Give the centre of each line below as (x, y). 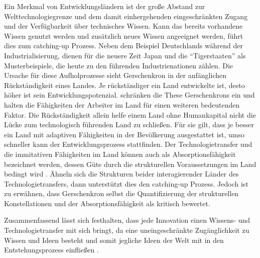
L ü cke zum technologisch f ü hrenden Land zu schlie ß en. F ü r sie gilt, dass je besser (129, 124)
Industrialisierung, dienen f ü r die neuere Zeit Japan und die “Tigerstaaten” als (125, 55)
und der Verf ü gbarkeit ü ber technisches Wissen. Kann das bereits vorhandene (123, 26)
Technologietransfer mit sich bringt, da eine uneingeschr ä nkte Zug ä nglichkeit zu (127, 230)
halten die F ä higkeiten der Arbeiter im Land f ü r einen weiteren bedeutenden (122, 104)
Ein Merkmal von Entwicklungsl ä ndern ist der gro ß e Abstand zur (105, 6)
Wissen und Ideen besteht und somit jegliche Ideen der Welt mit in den (114, 240)
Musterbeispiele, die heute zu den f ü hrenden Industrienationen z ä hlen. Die (119, 65)
